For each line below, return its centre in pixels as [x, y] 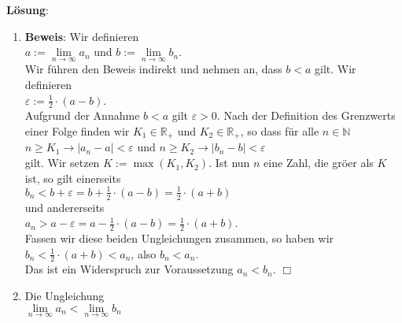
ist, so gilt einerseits [73, 178]
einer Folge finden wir [77, 131]
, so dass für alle [280, 131]
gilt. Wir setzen [62, 163]
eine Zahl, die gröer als [319, 163]
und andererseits [65, 207]
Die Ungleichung [65, 296]
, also [144, 253]
